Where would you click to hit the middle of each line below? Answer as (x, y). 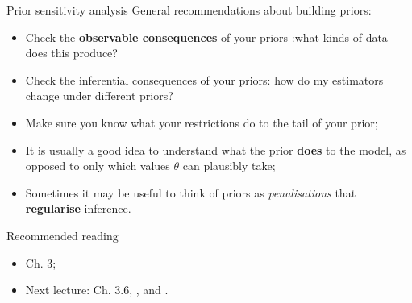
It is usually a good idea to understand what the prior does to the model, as (216, 149)
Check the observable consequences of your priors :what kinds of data (206, 37)
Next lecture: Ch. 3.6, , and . (97, 290)
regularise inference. (78, 208)
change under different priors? (99, 95)
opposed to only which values (98, 166)
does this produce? (71, 53)
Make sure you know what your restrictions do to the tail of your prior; (202, 122)
